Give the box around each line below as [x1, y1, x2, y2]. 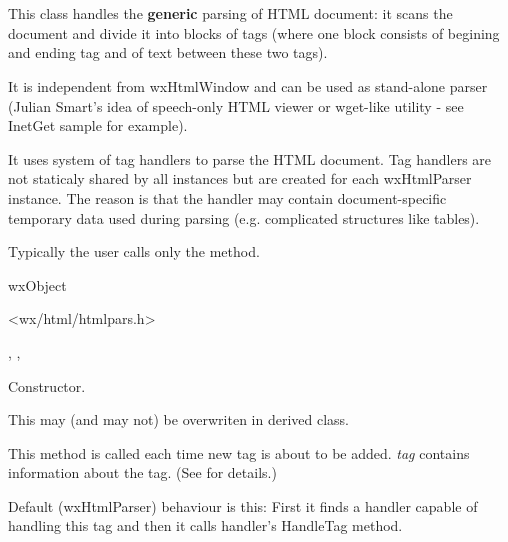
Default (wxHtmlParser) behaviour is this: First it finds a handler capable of [8, 495, 478, 516]
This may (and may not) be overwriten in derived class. [8, 409, 349, 430]
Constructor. [8, 375, 86, 396]
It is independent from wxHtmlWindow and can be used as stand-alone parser [8, 75, 488, 96]
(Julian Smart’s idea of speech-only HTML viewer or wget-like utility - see [8, 95, 464, 116]
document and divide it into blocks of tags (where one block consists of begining [8, 22, 500, 43]
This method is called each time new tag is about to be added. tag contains [8, 442, 470, 463]
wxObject [8, 274, 67, 295]
